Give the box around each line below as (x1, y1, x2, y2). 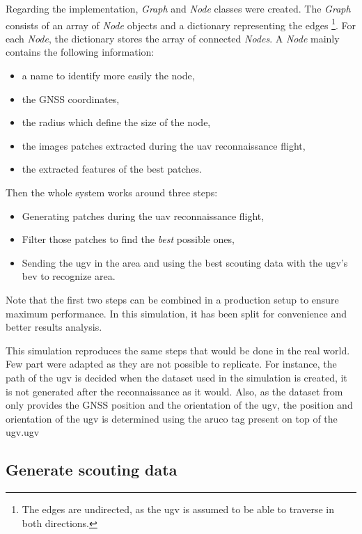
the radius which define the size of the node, (22, 115, 211, 129)
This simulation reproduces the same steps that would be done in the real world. (6, 343, 350, 357)
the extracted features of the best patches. (22, 162, 202, 176)
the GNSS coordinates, (22, 91, 120, 106)
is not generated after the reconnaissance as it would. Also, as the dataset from (6, 384, 343, 398)
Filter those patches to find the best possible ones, (22, 232, 235, 246)
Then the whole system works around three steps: (6, 185, 218, 199)
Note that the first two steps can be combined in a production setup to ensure (6, 292, 339, 306)
